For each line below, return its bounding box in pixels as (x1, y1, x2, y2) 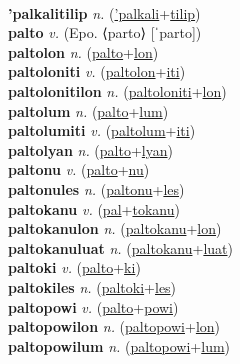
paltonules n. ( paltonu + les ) (8, 178, 185, 199)
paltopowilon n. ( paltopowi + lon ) (8, 316, 221, 337)
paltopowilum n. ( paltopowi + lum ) (8, 335, 231, 356)
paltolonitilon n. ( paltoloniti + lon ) (8, 80, 227, 101)
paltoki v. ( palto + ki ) (8, 257, 141, 278)
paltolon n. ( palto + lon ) (8, 41, 159, 62)
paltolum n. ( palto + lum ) (8, 100, 169, 121)
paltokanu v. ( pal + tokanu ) (8, 198, 180, 219)
